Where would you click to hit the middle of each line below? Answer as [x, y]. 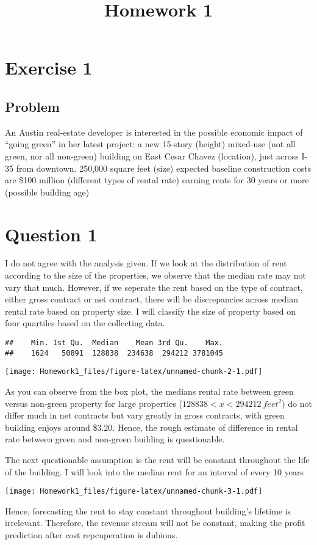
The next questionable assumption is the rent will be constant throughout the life [157, 459]
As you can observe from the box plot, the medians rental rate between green [149, 391]
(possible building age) [47, 192]
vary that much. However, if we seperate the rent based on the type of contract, [154, 287]
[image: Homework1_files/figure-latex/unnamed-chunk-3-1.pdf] [134, 492]
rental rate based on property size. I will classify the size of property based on [151, 311]
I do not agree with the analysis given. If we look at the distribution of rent [146, 263]
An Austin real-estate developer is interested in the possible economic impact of [154, 132]
